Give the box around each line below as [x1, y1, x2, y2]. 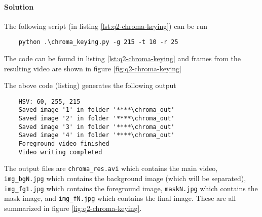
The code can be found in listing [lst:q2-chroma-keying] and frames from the [4, 53, 241, 64]
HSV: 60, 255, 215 [18, 98, 81, 105]
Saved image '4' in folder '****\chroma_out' [18, 132, 175, 139]
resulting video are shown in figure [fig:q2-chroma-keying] [4, 63, 181, 73]
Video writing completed [18, 148, 102, 156]
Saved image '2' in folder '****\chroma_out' [18, 115, 175, 122]
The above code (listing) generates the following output [4, 80, 176, 91]
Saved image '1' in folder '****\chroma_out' [18, 106, 175, 114]
